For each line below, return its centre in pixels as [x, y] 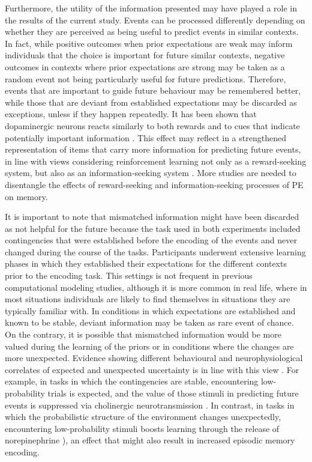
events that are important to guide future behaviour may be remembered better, [153, 90]
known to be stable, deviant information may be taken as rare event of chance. [149, 322]
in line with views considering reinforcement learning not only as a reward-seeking [156, 161]
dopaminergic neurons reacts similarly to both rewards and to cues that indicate [152, 125]
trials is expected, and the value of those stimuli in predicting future [173, 393]
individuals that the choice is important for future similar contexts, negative [145, 55]
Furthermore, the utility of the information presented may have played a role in [151, 8]
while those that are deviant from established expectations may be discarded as [151, 102]
